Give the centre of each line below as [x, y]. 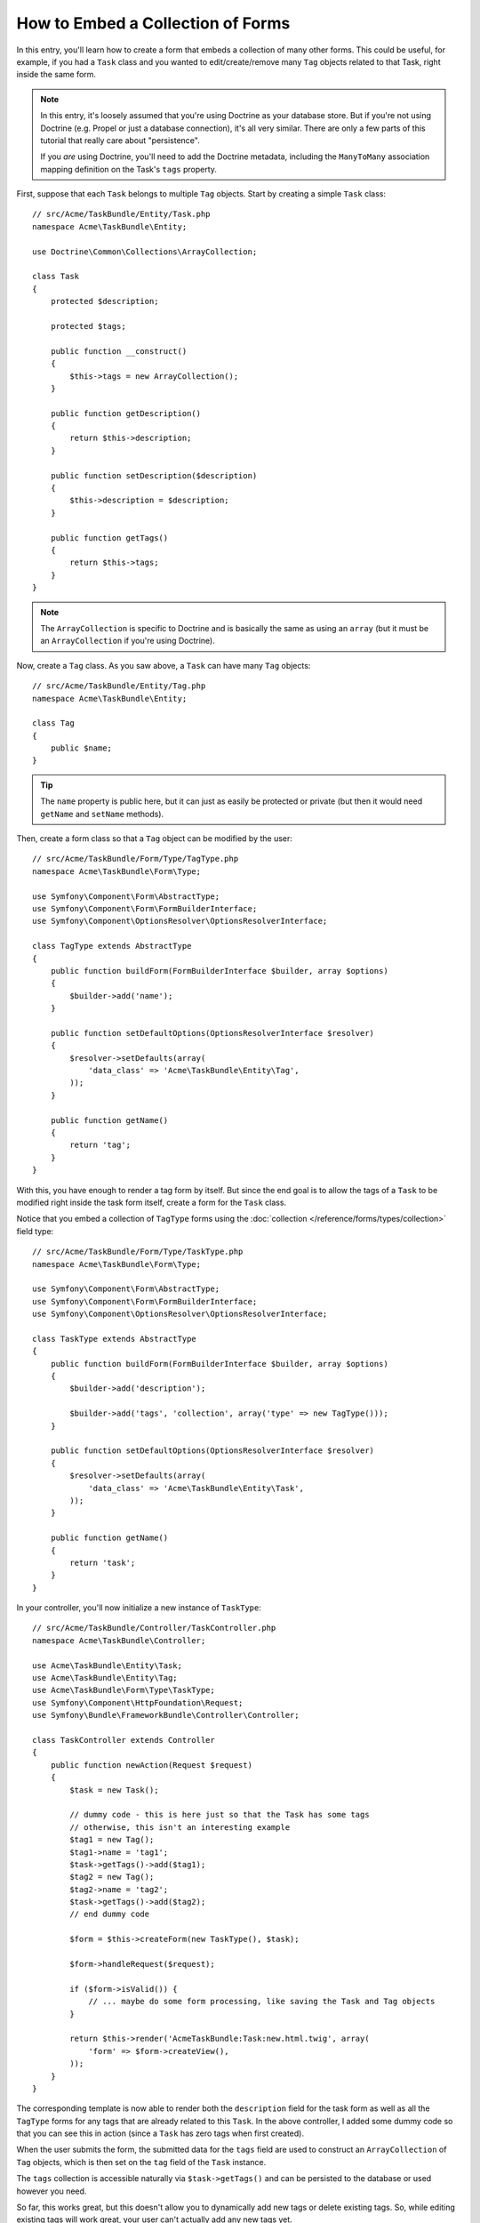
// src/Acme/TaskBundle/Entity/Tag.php [119, 686]
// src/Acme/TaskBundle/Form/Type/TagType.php [136, 859]
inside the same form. [56, 75]
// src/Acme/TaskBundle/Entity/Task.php [121, 214]
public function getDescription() [126, 413]
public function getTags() [109, 538]
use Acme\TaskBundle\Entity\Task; [107, 1665]
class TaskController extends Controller [124, 1740]
